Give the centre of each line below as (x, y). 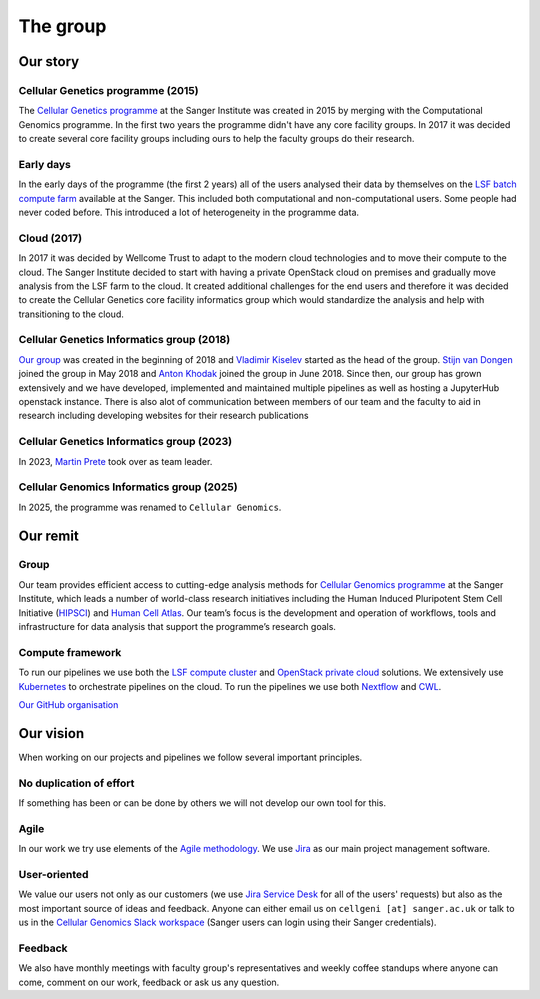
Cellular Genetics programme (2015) (108, 90)
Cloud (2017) (50, 238)
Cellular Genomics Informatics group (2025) (128, 487)
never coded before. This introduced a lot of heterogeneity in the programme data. (189, 212)
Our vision (51, 733)
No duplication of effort (76, 783)
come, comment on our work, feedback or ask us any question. (149, 982)
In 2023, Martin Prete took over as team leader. (115, 461)
